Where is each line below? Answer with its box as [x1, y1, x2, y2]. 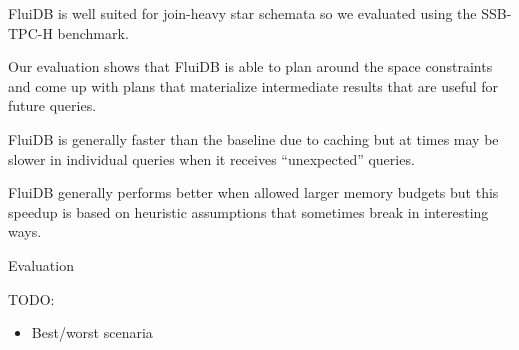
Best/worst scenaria [31, 322, 153, 343]
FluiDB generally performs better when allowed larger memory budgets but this [8, 182, 499, 203]
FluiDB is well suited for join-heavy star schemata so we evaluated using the [8, 3, 477, 23]
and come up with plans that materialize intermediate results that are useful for [8, 75, 499, 96]
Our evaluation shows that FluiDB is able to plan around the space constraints [8, 56, 493, 77]
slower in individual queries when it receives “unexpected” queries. [8, 148, 415, 169]
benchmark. [57, 22, 129, 43]
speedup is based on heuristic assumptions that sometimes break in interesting [8, 201, 489, 222]
